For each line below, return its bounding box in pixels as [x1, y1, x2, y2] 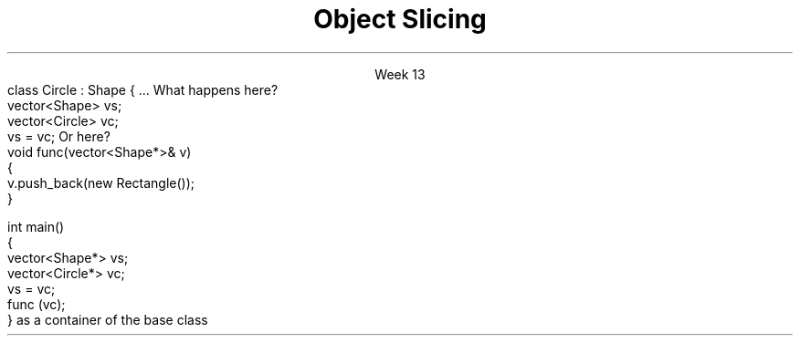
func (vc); [7, 296, 66, 312]
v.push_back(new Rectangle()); [7, 174, 195, 191]
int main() [7, 218, 65, 234]
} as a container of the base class [7, 311, 208, 327]
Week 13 [374, 66, 426, 82]
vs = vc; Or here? [7, 128, 111, 144]
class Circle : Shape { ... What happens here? [7, 81, 279, 98]
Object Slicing [313, 4, 487, 35]
